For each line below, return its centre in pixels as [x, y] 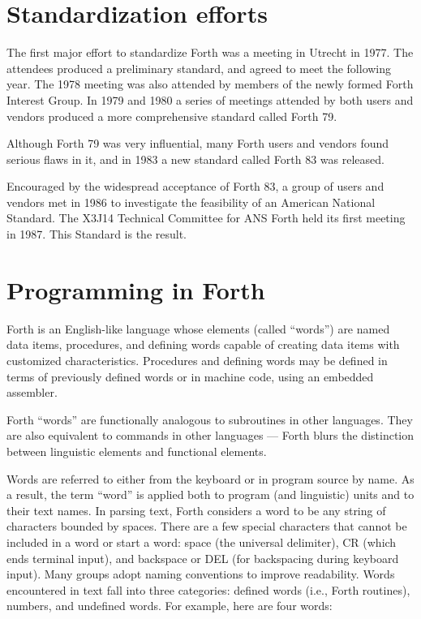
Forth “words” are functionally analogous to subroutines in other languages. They [210, 419]
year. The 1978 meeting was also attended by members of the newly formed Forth [210, 84]
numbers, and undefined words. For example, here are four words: [170, 606]
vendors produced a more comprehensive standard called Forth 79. [172, 116]
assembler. [32, 392]
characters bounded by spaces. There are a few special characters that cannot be [207, 526]
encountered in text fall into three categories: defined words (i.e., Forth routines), [208, 589]
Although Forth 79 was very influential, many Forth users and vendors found [198, 143]
